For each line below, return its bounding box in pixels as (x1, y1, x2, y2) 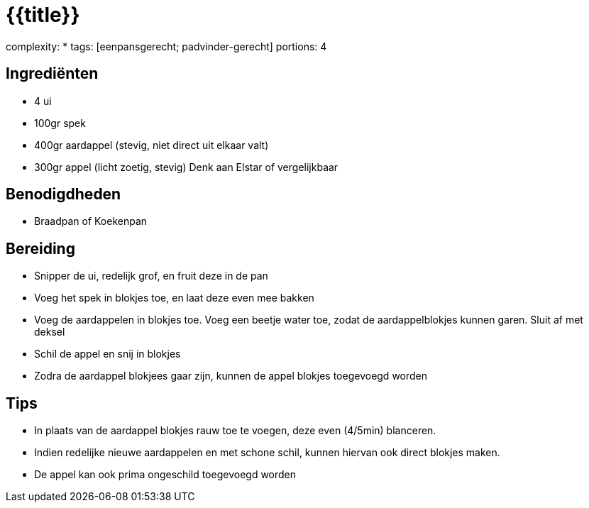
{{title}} (6, 3, 80, 27)
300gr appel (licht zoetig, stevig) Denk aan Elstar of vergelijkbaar (34, 160, 338, 173)
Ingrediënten (6, 65, 99, 83)
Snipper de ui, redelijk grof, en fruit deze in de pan (34, 270, 268, 282)
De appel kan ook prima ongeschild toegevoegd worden (34, 468, 297, 481)
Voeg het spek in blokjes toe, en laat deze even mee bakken (34, 292, 314, 304)
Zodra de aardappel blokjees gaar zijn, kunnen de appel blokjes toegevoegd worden (34, 370, 428, 382)
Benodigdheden (6, 185, 121, 204)
